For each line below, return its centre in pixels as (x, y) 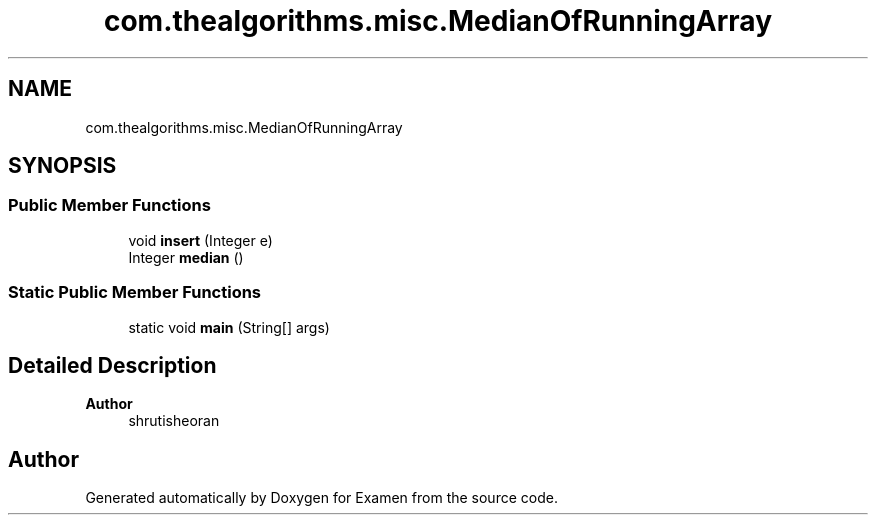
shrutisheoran (174, 421)
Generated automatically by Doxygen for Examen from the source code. (321, 498)
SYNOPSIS (62, 166)
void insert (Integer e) (200, 240)
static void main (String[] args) (229, 327)
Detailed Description (112, 365)
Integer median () (186, 257)
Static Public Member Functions (135, 292)
